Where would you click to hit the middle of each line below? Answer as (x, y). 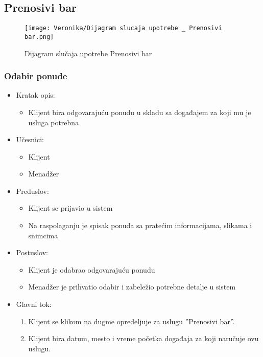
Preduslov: (32, 191)
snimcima (43, 235)
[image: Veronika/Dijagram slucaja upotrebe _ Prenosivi (123, 28)
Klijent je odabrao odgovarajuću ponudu (92, 269)
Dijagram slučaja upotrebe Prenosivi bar (88, 53)
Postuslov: (32, 252)
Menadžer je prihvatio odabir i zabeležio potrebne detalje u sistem (132, 287)
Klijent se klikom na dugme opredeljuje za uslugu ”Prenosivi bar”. (131, 321)
